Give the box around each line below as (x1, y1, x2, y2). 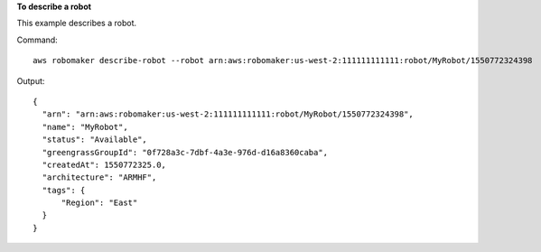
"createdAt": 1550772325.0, (42, 159, 167, 170)
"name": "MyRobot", (42, 122, 128, 132)
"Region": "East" (61, 198, 138, 208)
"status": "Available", (42, 135, 148, 145)
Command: (16, 34, 58, 45)
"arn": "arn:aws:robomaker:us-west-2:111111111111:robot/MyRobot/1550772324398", (42, 109, 415, 119)
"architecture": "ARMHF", (42, 173, 157, 182)
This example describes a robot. (16, 18, 137, 29)
